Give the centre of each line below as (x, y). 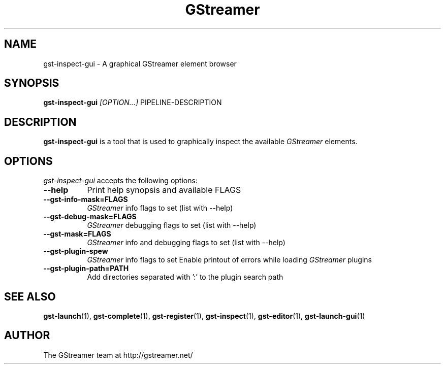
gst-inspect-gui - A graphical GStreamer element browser (140, 63)
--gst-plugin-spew (76, 251)
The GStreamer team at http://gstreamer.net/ (118, 355)
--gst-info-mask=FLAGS (86, 199)
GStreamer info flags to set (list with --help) (160, 208)
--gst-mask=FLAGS (77, 234)
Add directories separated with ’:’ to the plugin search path (185, 277)
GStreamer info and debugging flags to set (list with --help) (186, 243)
